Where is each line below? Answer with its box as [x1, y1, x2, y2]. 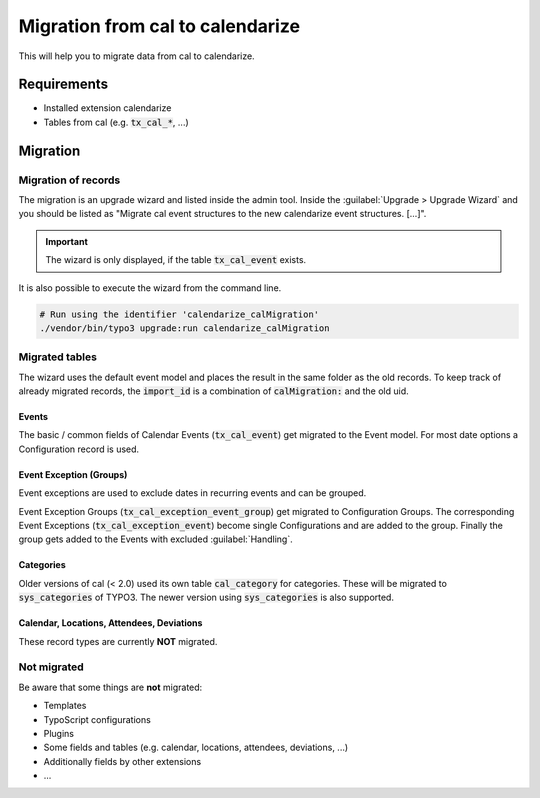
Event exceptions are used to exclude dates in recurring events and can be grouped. [18, 487, 367, 499]
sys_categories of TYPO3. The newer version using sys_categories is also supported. [18, 591, 395, 604]
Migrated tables [18, 350, 97, 364]
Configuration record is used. [18, 443, 140, 455]
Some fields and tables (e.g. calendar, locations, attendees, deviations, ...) [43, 741, 349, 754]
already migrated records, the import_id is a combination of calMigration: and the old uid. [18, 385, 409, 397]
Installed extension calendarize [43, 102, 172, 114]
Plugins [43, 727, 75, 739]
